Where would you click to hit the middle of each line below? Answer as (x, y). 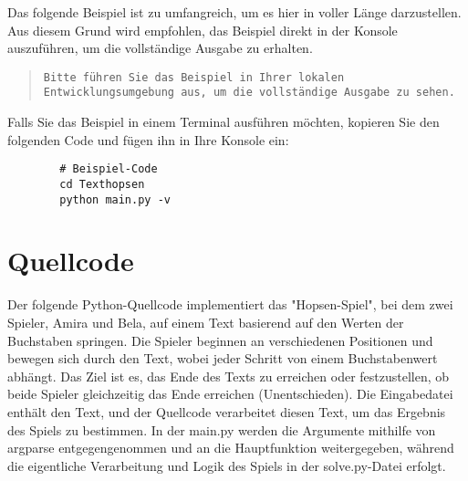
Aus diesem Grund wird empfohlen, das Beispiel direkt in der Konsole (203, 30)
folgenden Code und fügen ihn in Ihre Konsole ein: (148, 139)
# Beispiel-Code (109, 169)
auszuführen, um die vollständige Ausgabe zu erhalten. (160, 48)
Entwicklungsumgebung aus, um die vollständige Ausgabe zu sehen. (249, 93)
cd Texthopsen (102, 184)
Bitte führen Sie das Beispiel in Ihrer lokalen (194, 77)
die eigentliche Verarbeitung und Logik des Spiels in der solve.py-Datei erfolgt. (227, 465)
